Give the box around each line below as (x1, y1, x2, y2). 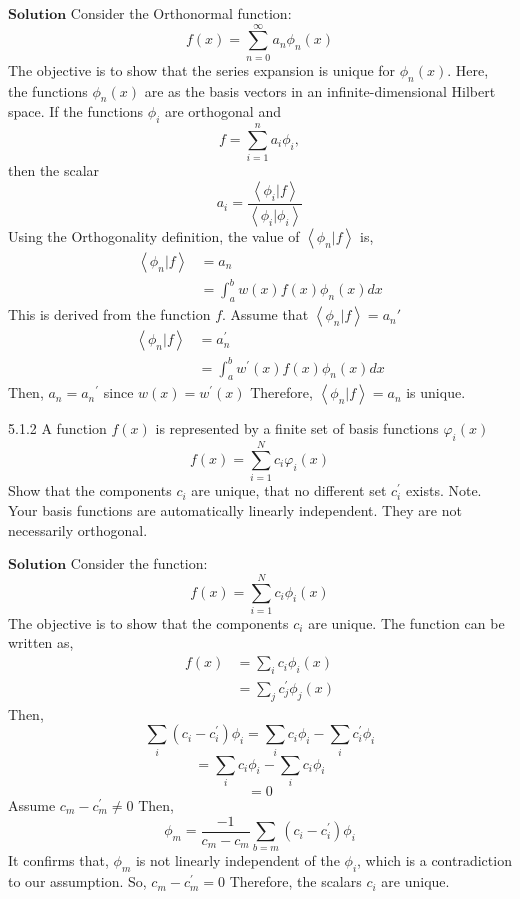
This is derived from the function (8, 304, 211, 325)
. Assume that (222, 304, 309, 325)
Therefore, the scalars (229, 871, 362, 892)
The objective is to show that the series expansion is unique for (8, 59, 396, 80)
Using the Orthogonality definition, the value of (8, 225, 300, 246)
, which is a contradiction (357, 850, 512, 871)
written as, (8, 632, 74, 653)
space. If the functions (8, 101, 144, 122)
